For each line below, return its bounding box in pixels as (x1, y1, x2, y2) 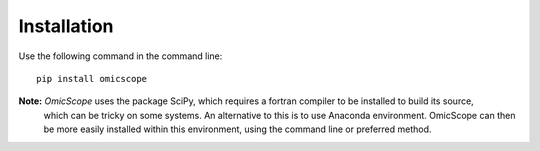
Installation (18, 15, 114, 37)
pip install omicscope (36, 73, 148, 84)
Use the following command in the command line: (18, 50, 223, 62)
